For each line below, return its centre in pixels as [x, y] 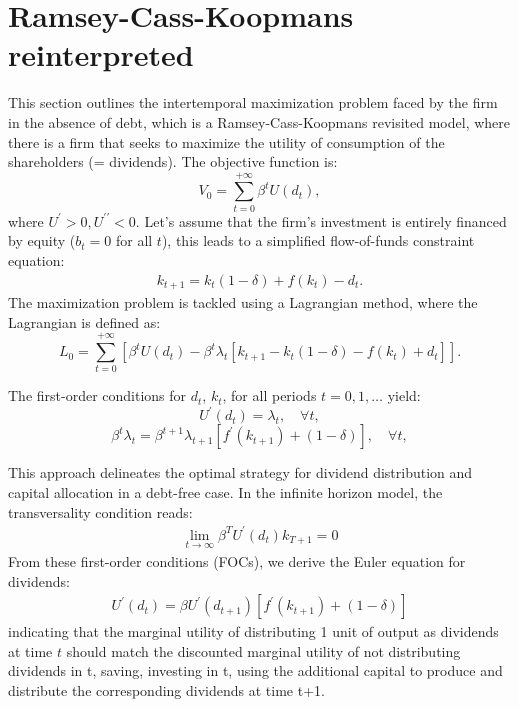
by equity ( [42, 240]
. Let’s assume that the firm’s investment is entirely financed [321, 220]
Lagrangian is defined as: [84, 321]
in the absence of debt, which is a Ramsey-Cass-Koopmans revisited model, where [259, 121]
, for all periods [269, 395]
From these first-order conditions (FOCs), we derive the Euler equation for [237, 561]
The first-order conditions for [97, 395]
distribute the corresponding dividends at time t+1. [166, 690]
